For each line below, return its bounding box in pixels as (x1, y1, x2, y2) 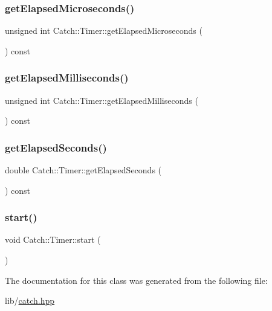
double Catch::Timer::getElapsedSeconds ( (5, 164, 162, 176)
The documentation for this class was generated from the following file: (5, 274, 268, 286)
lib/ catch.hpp (5, 294, 55, 307)
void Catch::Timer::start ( (5, 233, 101, 246)
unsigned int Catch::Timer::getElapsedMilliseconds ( (5, 94, 198, 106)
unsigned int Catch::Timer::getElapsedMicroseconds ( (5, 24, 202, 37)
